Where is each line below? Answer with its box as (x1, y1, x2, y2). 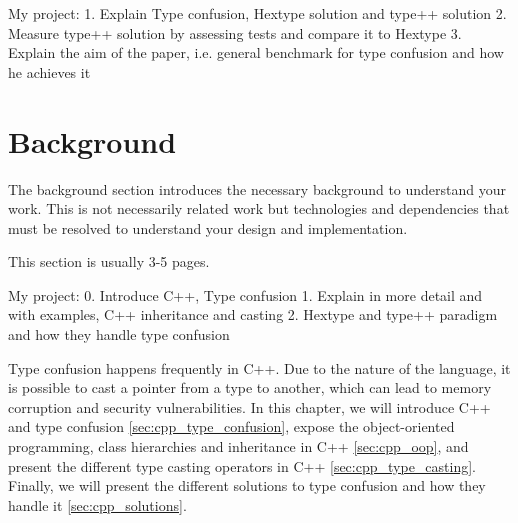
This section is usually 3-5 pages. (8, 251, 210, 272)
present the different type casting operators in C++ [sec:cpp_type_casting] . (8, 455, 477, 476)
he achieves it (8, 61, 91, 82)
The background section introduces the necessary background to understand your (8, 178, 507, 199)
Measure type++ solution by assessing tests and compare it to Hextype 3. (8, 22, 462, 43)
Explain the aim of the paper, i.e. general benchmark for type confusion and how (8, 42, 504, 63)
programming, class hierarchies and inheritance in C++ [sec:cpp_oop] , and (8, 436, 469, 457)
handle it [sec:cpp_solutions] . (8, 494, 187, 515)
